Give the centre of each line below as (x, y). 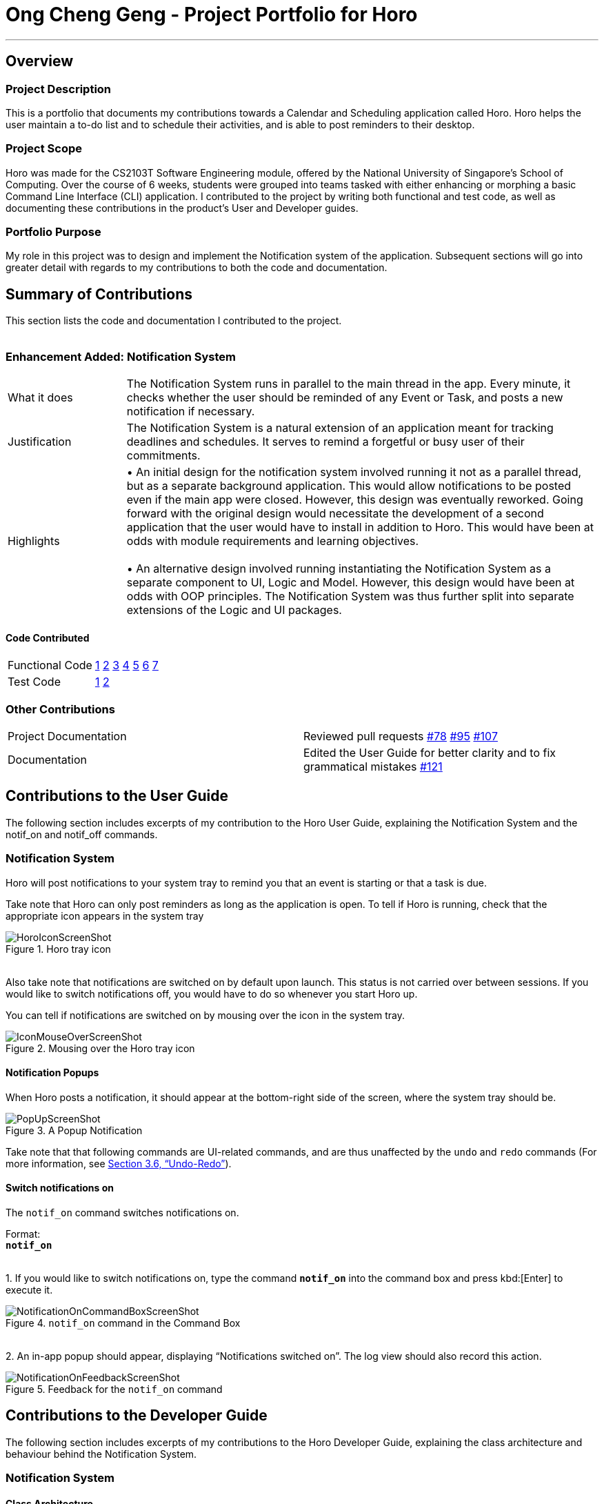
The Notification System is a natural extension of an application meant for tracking (340, 428)
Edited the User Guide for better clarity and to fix (430, 753)
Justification (40, 442)
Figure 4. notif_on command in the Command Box (123, 1323)
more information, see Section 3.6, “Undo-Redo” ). (119, 1163)
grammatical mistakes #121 (373, 767)
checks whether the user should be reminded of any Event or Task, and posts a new (345, 398)
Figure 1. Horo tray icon (58, 949)
